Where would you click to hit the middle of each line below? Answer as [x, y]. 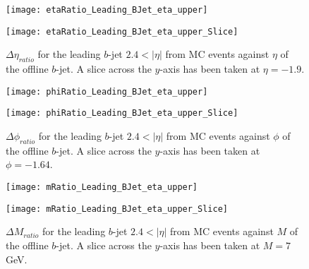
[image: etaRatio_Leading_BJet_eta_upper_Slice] [122, 31]
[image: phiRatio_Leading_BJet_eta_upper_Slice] [122, 113]
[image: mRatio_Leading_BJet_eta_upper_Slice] [117, 209]
